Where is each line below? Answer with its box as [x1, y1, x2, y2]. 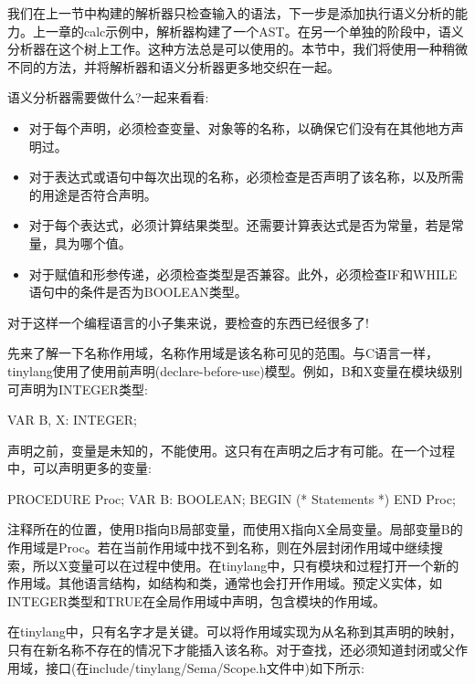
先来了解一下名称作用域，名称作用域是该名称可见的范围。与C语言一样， [7, 343, 439, 363]
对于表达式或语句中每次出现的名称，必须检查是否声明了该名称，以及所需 [28, 167, 464, 186]
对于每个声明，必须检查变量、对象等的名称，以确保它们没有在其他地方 [28, 118, 451, 137]
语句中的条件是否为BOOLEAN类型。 [28, 282, 248, 301]
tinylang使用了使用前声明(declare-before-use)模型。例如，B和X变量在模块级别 [7, 361, 463, 380]
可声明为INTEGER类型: [7, 379, 148, 398]
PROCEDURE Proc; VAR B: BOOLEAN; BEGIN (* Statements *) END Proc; [7, 489, 456, 508]
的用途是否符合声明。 [28, 184, 157, 204]
